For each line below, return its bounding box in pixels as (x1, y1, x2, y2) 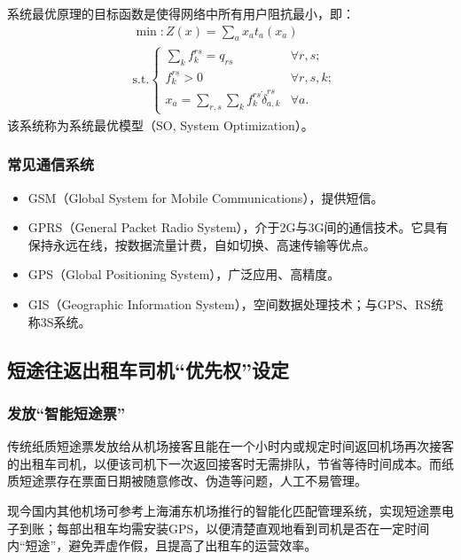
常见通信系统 (7, 153, 95, 175)
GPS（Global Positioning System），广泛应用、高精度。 (27, 265, 340, 284)
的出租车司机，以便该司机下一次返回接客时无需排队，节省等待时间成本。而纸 (7, 454, 454, 472)
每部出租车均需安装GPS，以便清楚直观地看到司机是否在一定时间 (56, 518, 430, 537)
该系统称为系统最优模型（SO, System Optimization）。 (7, 115, 314, 134)
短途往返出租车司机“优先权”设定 (7, 355, 289, 383)
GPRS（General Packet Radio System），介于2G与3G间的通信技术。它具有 (27, 218, 449, 237)
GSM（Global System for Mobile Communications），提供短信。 (27, 188, 384, 206)
